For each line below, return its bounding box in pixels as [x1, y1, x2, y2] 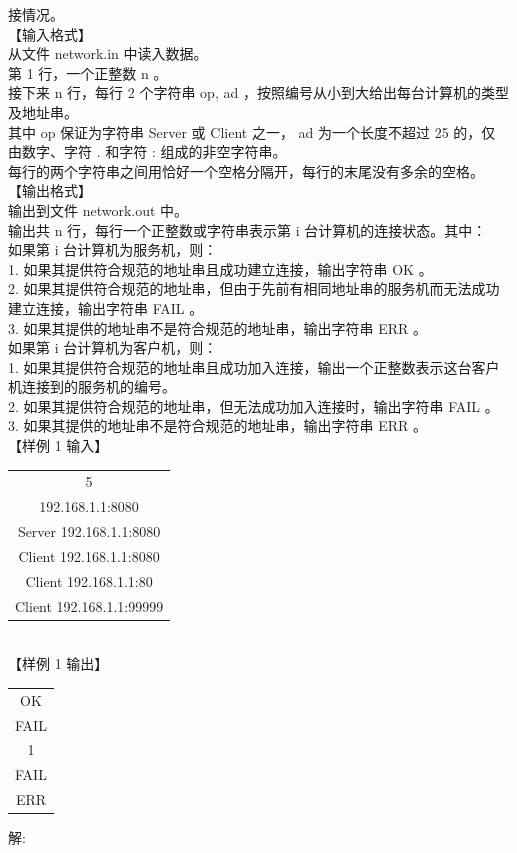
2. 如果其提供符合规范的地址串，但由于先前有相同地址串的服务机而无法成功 [8, 278, 500, 299]
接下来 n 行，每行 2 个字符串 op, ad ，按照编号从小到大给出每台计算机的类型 [8, 82, 509, 103]
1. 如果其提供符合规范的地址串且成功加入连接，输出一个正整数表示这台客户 [8, 356, 500, 377]
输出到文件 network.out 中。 [8, 199, 189, 220]
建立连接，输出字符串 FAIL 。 [8, 297, 204, 318]
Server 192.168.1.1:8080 [17, 521, 161, 542]
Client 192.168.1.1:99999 [15, 595, 164, 616]
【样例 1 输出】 [8, 653, 109, 674]
